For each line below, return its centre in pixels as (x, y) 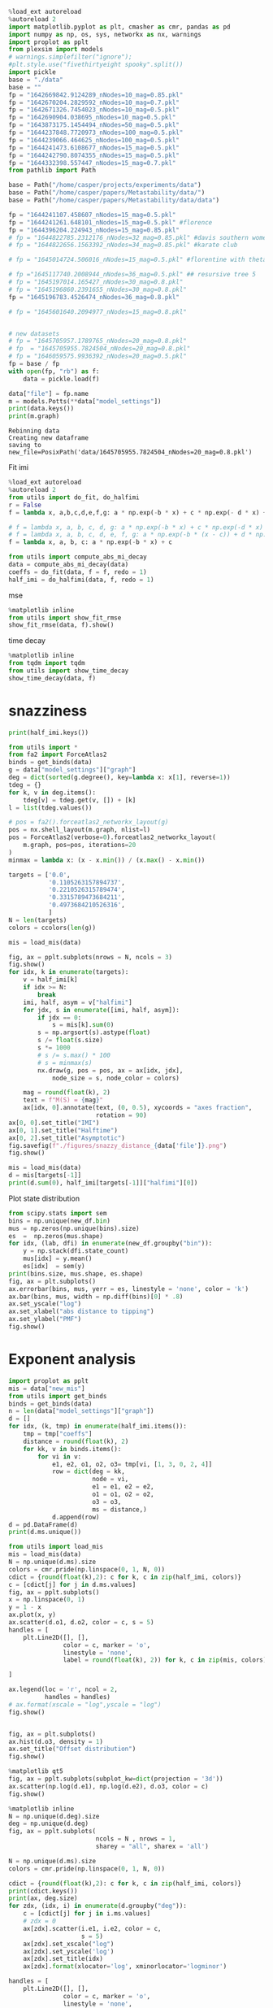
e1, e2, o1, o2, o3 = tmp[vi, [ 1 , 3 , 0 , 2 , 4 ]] (132, 1464)
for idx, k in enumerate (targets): (69, 972)
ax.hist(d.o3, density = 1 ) (56, 1741)
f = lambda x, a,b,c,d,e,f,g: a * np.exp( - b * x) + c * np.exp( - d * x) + (138, 512)
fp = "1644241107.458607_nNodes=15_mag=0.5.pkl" (92, 215)
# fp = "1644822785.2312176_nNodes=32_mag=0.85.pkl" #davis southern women (139, 237)
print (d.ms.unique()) (45, 1532)
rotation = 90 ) (121, 1115)
